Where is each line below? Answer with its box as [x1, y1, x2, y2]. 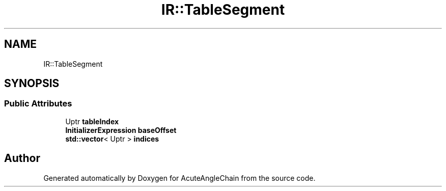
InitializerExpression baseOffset [65, 125, 177, 134]
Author [4, 152, 40, 165]
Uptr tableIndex [65, 117, 119, 126]
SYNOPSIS [4, 77, 60, 90]
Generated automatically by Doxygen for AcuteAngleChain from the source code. [43, 173, 316, 182]
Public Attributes [4, 98, 72, 109]
